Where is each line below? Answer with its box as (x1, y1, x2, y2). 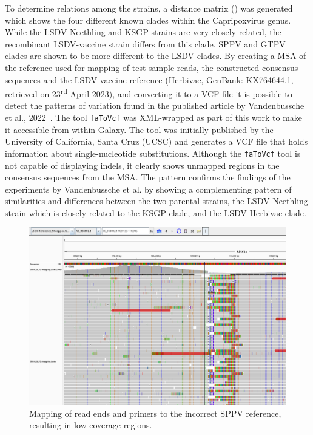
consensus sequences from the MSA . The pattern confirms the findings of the (5, 171, 291, 183)
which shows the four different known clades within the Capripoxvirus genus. (5, 13, 291, 26)
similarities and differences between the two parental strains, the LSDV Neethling (5, 194, 308, 207)
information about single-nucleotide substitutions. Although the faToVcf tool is (5, 146, 301, 159)
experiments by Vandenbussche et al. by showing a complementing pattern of (5, 182, 292, 195)
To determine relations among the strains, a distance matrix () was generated (5, 2, 293, 14)
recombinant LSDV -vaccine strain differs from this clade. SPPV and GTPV (5, 37, 286, 50)
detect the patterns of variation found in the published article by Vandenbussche (5, 99, 305, 112)
